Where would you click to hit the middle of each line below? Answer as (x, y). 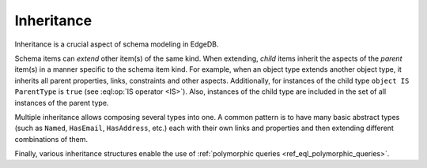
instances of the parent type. (62, 103)
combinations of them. (51, 139)
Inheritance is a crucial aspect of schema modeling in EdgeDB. (117, 44)
